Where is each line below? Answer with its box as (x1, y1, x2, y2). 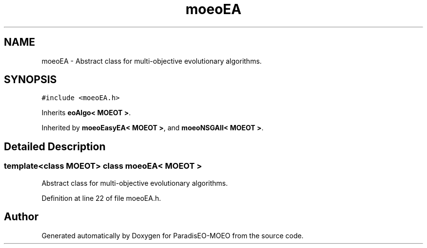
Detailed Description (4, 140, 106, 153)
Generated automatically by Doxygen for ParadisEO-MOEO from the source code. (41, 231, 304, 240)
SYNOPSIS (4, 73, 57, 86)
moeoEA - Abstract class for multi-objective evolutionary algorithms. (41, 56, 262, 65)
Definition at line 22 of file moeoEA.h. (41, 194, 161, 202)
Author (4, 211, 39, 223)
